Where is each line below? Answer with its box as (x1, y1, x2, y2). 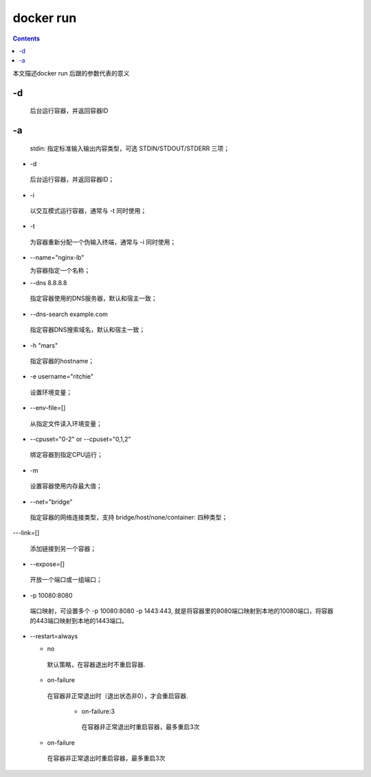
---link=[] (12, 529, 40, 537)
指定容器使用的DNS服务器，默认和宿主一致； (30, 294, 157, 302)
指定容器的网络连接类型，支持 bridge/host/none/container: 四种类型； (30, 513, 228, 521)
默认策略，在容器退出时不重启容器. (47, 660, 146, 668)
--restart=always (30, 632, 78, 640)
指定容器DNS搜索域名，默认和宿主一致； (30, 326, 146, 334)
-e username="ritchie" (30, 372, 94, 381)
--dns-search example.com (30, 310, 108, 318)
